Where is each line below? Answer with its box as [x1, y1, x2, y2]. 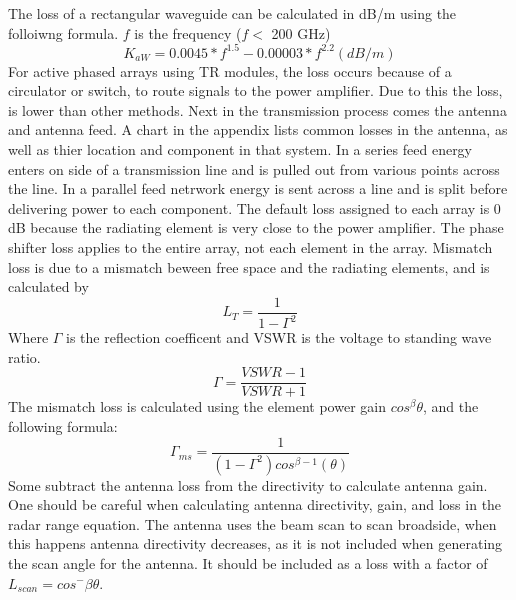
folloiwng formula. [8, 22, 119, 43]
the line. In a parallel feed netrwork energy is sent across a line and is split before [8, 178, 508, 199]
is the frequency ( [134, 22, 242, 43]
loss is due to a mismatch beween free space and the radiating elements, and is [8, 256, 490, 277]
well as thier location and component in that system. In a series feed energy [8, 139, 473, 160]
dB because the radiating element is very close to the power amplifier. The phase [8, 217, 504, 238]
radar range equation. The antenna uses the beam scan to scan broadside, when [8, 513, 497, 534]
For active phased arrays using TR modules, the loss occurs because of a [8, 60, 452, 81]
